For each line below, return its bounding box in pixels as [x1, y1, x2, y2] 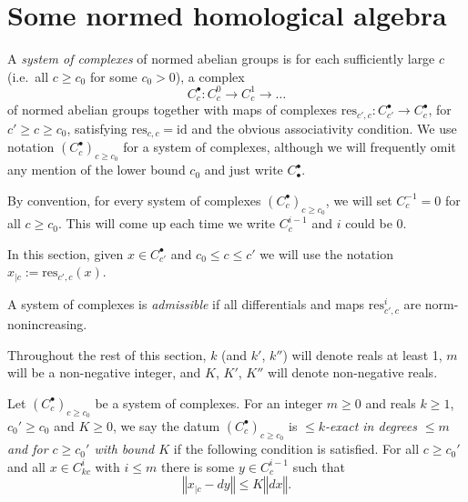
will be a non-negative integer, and [7, 363, 201, 382]
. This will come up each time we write [57, 214, 275, 233]
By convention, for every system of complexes [7, 190, 261, 209]
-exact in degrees [325, 416, 417, 435]
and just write [204, 160, 283, 179]
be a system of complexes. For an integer [95, 393, 323, 412]
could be [345, 214, 392, 233]
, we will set [325, 190, 392, 209]
